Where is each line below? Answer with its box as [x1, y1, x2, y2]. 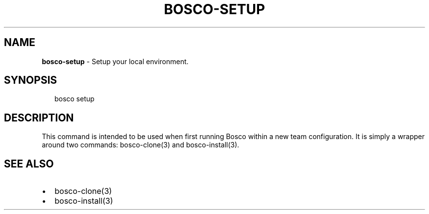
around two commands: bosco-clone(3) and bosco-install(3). [42, 141, 239, 149]
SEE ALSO [4, 157, 54, 170]
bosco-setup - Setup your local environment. [42, 57, 189, 66]
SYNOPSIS [4, 74, 57, 87]
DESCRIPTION [4, 111, 74, 124]
